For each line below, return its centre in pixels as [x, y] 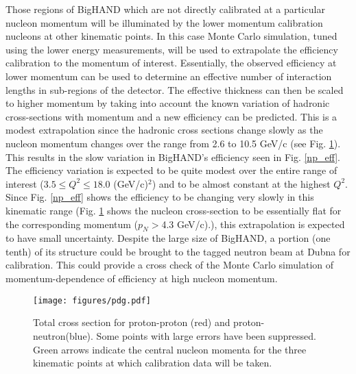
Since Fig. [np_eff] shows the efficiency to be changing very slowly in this [160, 197]
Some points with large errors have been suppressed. [206, 335]
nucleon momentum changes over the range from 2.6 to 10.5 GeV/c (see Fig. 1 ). [173, 143]
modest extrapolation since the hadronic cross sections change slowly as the [164, 130]
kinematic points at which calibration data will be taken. [153, 363]
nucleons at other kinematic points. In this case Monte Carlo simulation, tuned [171, 36]
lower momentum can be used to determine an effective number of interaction [169, 76]
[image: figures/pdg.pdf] [92, 300]
